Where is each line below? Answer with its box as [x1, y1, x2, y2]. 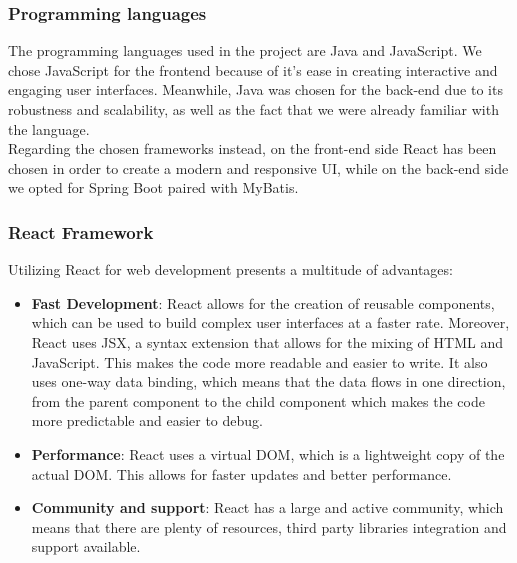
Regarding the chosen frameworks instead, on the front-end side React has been [8, 138, 497, 159]
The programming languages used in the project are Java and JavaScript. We [8, 40, 482, 61]
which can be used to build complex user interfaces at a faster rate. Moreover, [31, 312, 510, 333]
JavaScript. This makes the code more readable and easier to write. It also [31, 351, 488, 372]
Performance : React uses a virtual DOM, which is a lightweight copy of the [31, 443, 505, 464]
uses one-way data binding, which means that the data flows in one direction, [31, 371, 506, 392]
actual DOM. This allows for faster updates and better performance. [31, 463, 452, 484]
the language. [8, 118, 90, 139]
